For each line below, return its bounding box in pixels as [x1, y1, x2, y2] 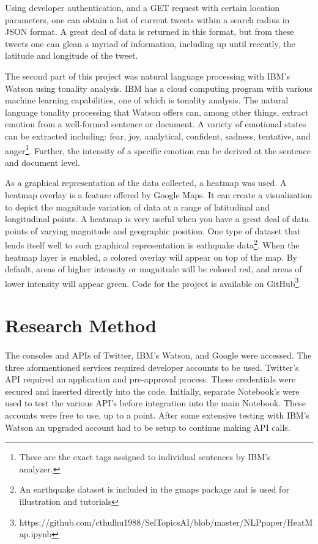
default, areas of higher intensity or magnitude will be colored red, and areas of [5, 263, 302, 275]
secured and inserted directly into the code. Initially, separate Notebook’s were [5, 384, 300, 397]
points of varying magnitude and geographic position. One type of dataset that [5, 224, 301, 237]
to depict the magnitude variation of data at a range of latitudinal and [5, 200, 270, 213]
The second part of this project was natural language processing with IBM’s [5, 69, 290, 82]
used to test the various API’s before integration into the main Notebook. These [5, 397, 306, 409]
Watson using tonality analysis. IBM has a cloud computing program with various [5, 81, 312, 94]
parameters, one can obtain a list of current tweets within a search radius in [5, 13, 290, 26]
